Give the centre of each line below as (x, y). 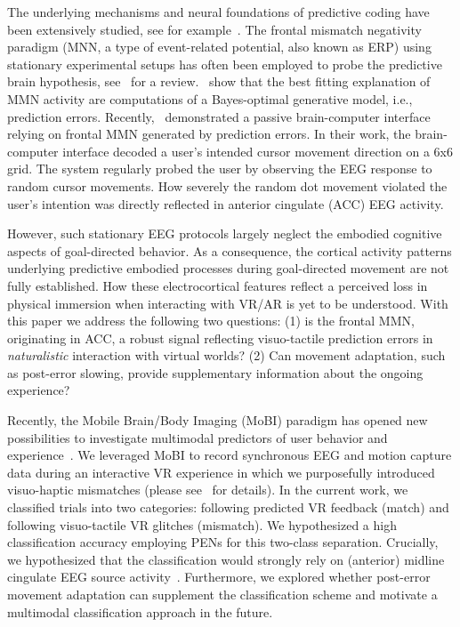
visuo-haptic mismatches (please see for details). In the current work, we (208, 490)
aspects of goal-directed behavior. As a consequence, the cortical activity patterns (230, 250)
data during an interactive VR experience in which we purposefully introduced (221, 472)
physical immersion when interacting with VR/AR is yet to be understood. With (228, 303)
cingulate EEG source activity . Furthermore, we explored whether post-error (219, 577)
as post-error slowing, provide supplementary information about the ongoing (215, 372)
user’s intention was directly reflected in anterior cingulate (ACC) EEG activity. (226, 203)
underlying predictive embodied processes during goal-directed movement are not (228, 268)
